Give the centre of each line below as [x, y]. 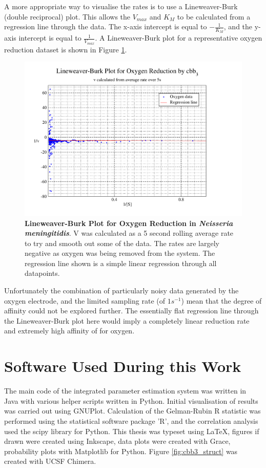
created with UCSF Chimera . [50, 461]
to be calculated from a [214, 16]
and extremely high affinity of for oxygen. [69, 331]
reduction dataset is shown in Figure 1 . [66, 49]
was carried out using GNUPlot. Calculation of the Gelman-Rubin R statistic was [132, 411]
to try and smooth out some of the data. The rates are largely [122, 243]
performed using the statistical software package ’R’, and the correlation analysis [131, 420]
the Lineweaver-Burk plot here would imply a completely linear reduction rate [127, 320]
